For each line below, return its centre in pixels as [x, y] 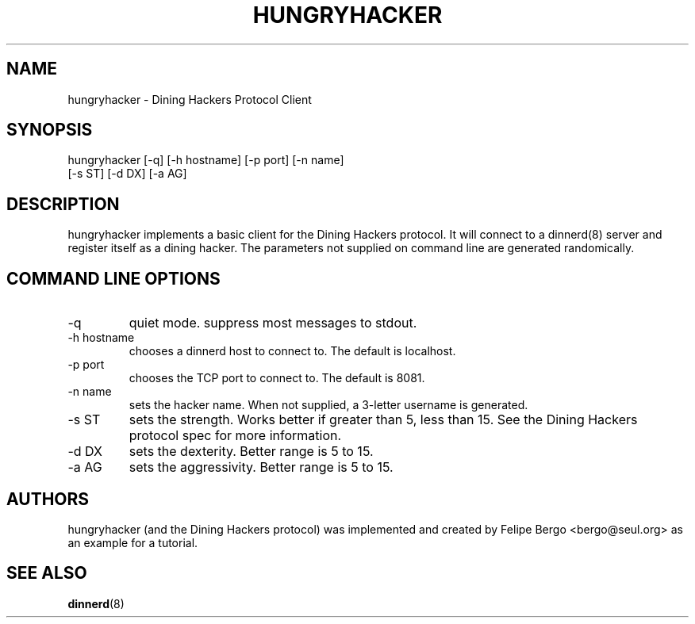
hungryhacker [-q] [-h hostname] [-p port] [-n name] [206, 160]
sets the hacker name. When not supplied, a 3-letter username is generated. [328, 405]
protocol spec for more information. [235, 436]
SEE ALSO [47, 573]
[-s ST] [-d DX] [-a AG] [127, 174]
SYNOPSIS [50, 130]
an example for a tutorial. [133, 542]
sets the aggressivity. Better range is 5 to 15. [261, 467]
